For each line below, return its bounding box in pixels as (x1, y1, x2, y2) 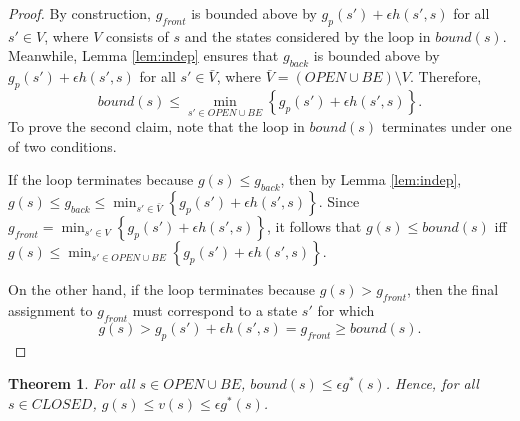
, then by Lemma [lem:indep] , (280, 169, 462, 190)
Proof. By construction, (8, 3, 151, 23)
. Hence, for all (385, 373, 479, 394)
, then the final (407, 279, 499, 300)
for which (317, 299, 375, 320)
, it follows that (267, 216, 362, 237)
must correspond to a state (132, 299, 298, 320)
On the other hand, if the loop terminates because (8, 279, 316, 300)
